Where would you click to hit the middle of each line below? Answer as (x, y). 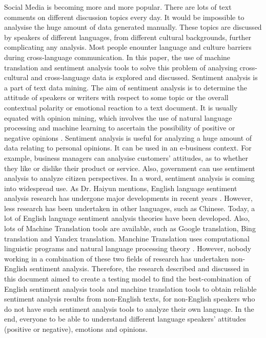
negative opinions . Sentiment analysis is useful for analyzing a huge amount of (128, 137)
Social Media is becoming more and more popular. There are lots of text (118, 7)
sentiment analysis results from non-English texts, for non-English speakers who (130, 299)
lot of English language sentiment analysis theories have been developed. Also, (127, 218)
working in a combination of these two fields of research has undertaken (117, 258)
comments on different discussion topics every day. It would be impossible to (124, 17)
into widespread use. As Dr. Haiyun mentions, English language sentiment (121, 188)
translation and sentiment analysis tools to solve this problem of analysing (121, 67)
